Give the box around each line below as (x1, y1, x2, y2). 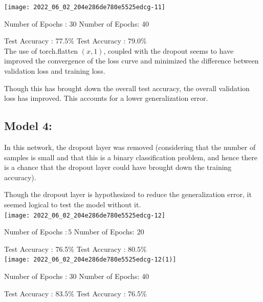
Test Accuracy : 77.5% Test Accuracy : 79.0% (4, 35, 147, 46)
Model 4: (4, 118, 52, 134)
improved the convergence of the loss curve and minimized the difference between (4, 55, 259, 66)
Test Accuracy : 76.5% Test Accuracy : (4, 243, 126, 254)
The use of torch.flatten (4, 45, 78, 56)
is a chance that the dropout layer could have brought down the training (4, 162, 232, 172)
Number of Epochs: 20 (74, 226, 144, 237)
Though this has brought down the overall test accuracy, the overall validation (4, 82, 250, 93)
